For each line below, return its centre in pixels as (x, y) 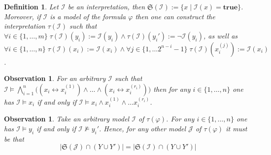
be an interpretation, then (106, 6)
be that (14, 138)
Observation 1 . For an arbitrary (55, 78)
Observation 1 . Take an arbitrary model (67, 119)
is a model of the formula (88, 16)
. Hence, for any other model (143, 128)
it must (237, 128)
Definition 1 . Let (31, 6)
